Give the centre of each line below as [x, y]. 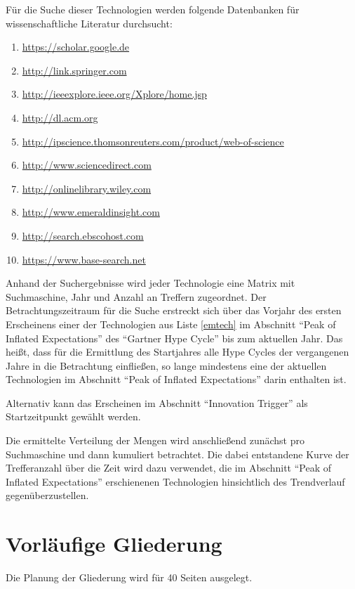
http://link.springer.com [74, 70]
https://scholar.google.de [76, 47]
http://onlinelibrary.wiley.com [87, 188]
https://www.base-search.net [84, 259]
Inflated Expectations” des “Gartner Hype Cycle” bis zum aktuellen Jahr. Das [174, 338]
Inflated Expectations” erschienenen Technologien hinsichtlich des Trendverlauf [175, 481]
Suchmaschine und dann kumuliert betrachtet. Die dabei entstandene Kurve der [177, 454]
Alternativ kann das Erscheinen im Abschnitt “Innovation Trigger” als [157, 402]
